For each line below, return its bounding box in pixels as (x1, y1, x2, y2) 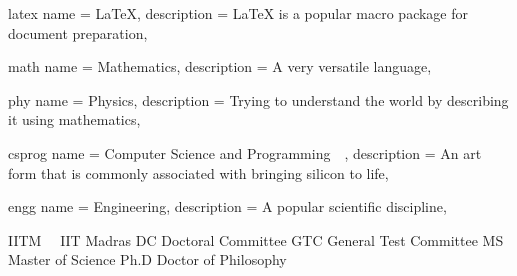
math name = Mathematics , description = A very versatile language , (8, 56, 432, 77)
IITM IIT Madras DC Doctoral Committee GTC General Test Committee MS (8, 229, 504, 250)
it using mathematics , (8, 109, 141, 130)
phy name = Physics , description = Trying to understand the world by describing (8, 89, 509, 110)
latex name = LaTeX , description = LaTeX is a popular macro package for (8, 3, 469, 23)
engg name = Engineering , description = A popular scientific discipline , (8, 196, 447, 217)
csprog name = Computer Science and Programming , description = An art (8, 142, 482, 163)
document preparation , (8, 22, 148, 43)
